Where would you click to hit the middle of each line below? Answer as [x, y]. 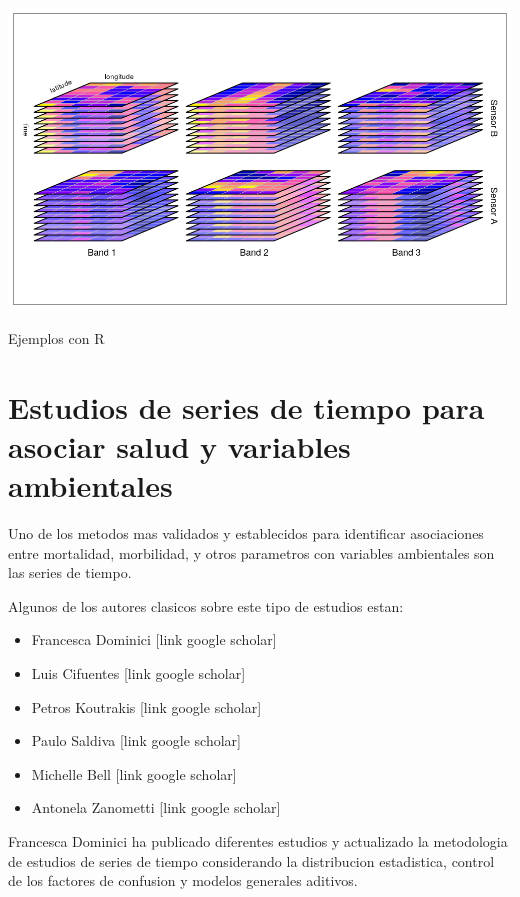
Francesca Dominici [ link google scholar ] [154, 639]
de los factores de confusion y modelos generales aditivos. [183, 880]
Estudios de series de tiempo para [246, 406]
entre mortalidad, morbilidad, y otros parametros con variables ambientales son [251, 552]
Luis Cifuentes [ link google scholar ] [138, 673]
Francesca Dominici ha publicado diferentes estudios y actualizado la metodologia [258, 841]
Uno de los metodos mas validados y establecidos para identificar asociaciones [246, 533]
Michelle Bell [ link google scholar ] [134, 773]
